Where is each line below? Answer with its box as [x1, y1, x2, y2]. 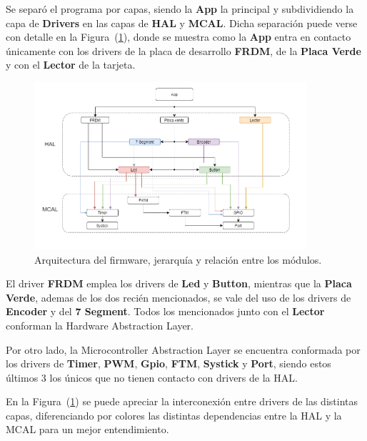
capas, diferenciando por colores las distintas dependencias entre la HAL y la [6, 407, 342, 422]
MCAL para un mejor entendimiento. [6, 422, 169, 437]
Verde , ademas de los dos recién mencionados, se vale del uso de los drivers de [6, 289, 351, 304]
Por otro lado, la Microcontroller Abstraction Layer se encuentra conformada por [6, 342, 361, 357]
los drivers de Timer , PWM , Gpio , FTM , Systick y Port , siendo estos [6, 356, 331, 371]
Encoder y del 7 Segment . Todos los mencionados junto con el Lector [6, 304, 325, 319]
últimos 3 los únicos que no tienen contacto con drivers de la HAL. [6, 370, 298, 385]
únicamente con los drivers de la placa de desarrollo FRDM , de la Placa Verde [6, 43, 361, 58]
